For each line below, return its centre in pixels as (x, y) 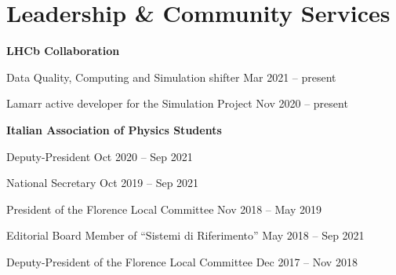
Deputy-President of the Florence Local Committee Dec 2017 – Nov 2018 (182, 261)
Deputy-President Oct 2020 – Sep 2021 (100, 156)
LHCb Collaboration (63, 51)
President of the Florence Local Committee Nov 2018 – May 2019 (164, 209)
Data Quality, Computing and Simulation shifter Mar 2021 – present (171, 77)
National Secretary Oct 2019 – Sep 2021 (103, 183)
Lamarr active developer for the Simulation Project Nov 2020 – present (177, 103)
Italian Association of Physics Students (114, 129)
